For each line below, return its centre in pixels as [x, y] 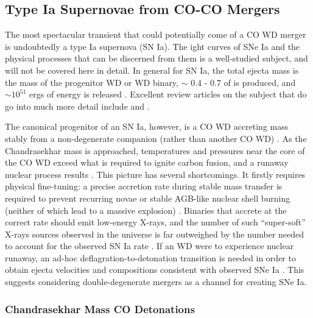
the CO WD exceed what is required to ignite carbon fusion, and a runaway [147, 162]
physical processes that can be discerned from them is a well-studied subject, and [156, 58]
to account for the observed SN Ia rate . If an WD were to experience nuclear [149, 246]
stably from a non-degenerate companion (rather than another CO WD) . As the [156, 138]
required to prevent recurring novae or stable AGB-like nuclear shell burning [148, 198]
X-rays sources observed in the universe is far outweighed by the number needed [155, 234]
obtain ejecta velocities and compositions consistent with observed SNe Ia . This [155, 270]
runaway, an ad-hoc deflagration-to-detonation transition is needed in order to [150, 257]
